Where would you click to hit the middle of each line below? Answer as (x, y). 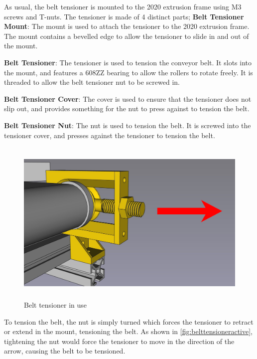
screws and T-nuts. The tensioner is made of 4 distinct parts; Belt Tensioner (124, 16)
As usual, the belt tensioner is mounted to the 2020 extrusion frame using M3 (123, 6)
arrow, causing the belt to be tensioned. (65, 351)
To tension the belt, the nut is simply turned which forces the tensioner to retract (129, 321)
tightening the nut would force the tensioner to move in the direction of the (119, 341)
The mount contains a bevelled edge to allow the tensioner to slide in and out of (127, 36)
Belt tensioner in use (55, 305)
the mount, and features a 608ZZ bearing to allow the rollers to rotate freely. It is (128, 72)
